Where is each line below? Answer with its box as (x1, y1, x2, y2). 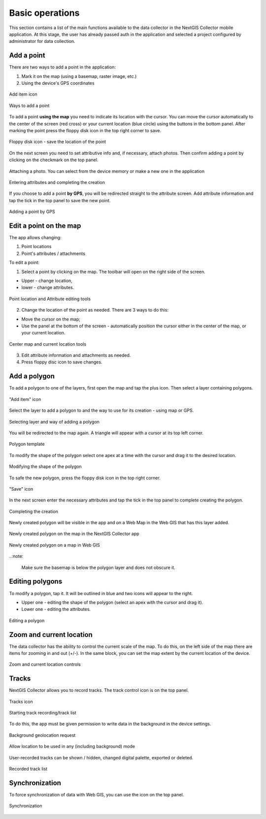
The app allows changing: (9, 235, 62, 240)
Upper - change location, (21, 278, 72, 284)
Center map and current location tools (9, 341, 86, 347)
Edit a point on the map (9, 221, 81, 230)
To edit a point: (9, 259, 39, 266)
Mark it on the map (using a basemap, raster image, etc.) (21, 73, 137, 79)
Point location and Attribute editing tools (9, 296, 91, 302)
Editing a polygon (9, 617, 45, 623)
